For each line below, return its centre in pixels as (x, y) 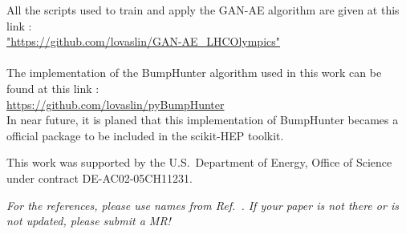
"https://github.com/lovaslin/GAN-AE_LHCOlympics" (143, 41)
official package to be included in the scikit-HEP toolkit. (145, 135)
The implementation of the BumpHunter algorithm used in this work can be (194, 73)
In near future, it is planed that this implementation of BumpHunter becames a (203, 120)
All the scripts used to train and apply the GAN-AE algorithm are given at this (203, 10)
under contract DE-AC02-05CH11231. (99, 178)
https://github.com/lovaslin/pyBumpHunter (116, 104)
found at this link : (53, 88)
